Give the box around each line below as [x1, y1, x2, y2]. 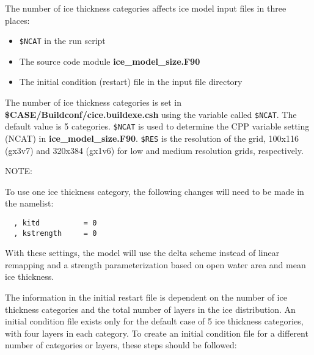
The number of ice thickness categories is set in [5, 96, 181, 109]
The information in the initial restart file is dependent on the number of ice [5, 291, 287, 304]
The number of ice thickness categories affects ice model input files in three [5, 2, 287, 14]
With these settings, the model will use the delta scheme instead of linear [5, 246, 280, 259]
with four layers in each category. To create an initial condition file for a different [5, 326, 309, 339]
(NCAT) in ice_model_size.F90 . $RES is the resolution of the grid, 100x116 [5, 131, 299, 144]
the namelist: [5, 197, 54, 210]
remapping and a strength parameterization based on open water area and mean [5, 258, 306, 271]
